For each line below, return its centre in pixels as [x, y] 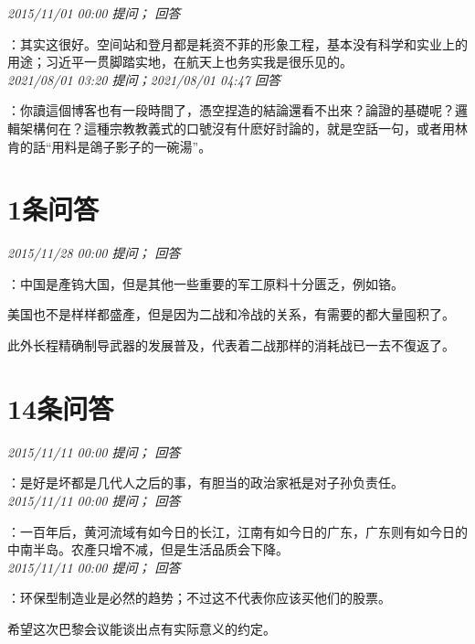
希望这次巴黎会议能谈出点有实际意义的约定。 [142, 628]
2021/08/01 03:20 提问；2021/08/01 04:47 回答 [144, 79]
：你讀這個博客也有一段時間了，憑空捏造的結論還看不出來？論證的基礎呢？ [231, 110]
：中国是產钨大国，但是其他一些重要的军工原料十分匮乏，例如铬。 [206, 283]
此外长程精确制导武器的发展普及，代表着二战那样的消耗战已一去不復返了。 [231, 345]
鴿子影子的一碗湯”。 [151, 146]
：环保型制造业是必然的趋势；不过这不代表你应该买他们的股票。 [199, 598]
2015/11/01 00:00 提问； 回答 [94, 13]
